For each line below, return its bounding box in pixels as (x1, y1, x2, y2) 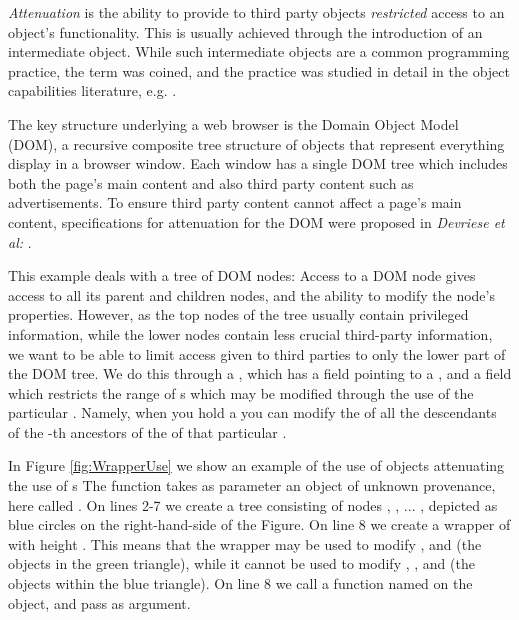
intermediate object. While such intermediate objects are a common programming (8, 41, 510, 62)
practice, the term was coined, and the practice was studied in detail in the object (8, 60, 510, 81)
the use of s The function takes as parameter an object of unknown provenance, (8, 475, 496, 496)
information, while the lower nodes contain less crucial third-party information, (8, 323, 493, 344)
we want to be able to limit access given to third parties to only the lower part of (8, 343, 506, 364)
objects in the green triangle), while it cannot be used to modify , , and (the (8, 553, 475, 574)
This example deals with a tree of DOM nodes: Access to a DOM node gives (8, 265, 476, 286)
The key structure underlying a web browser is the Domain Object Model (8, 113, 459, 134)
